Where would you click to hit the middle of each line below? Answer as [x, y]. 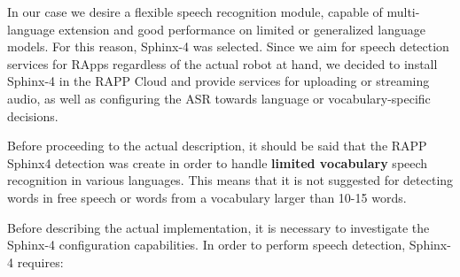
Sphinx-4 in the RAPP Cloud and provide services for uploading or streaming [218, 81]
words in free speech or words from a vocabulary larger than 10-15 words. [207, 197]
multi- [403, 12]
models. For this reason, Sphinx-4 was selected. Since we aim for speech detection [228, 46]
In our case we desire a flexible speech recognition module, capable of [195, 12]
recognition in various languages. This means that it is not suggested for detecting [230, 180]
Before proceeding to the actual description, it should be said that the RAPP [217, 146]
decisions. [33, 115]
